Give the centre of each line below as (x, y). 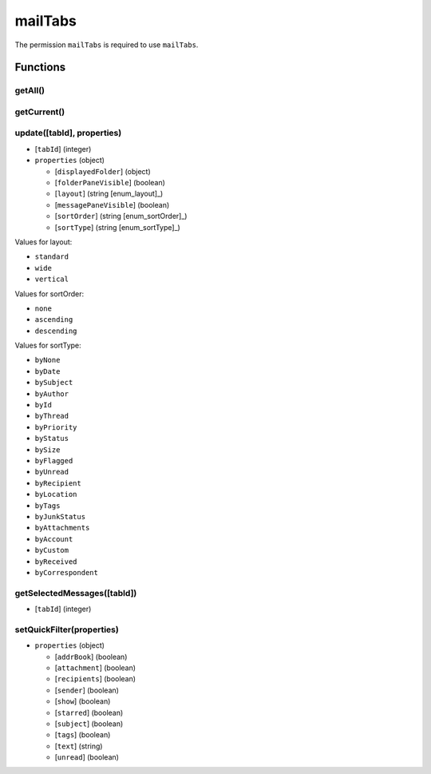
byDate (47, 371)
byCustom (52, 550)
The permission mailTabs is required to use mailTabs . (107, 45)
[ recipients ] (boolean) (95, 679)
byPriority (56, 427)
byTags (47, 506)
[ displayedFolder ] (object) (103, 171)
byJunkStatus (60, 516)
